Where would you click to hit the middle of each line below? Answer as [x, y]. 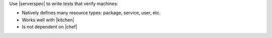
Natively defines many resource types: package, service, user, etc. [91, 13]
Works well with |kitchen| [48, 19]
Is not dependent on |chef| [50, 27]
